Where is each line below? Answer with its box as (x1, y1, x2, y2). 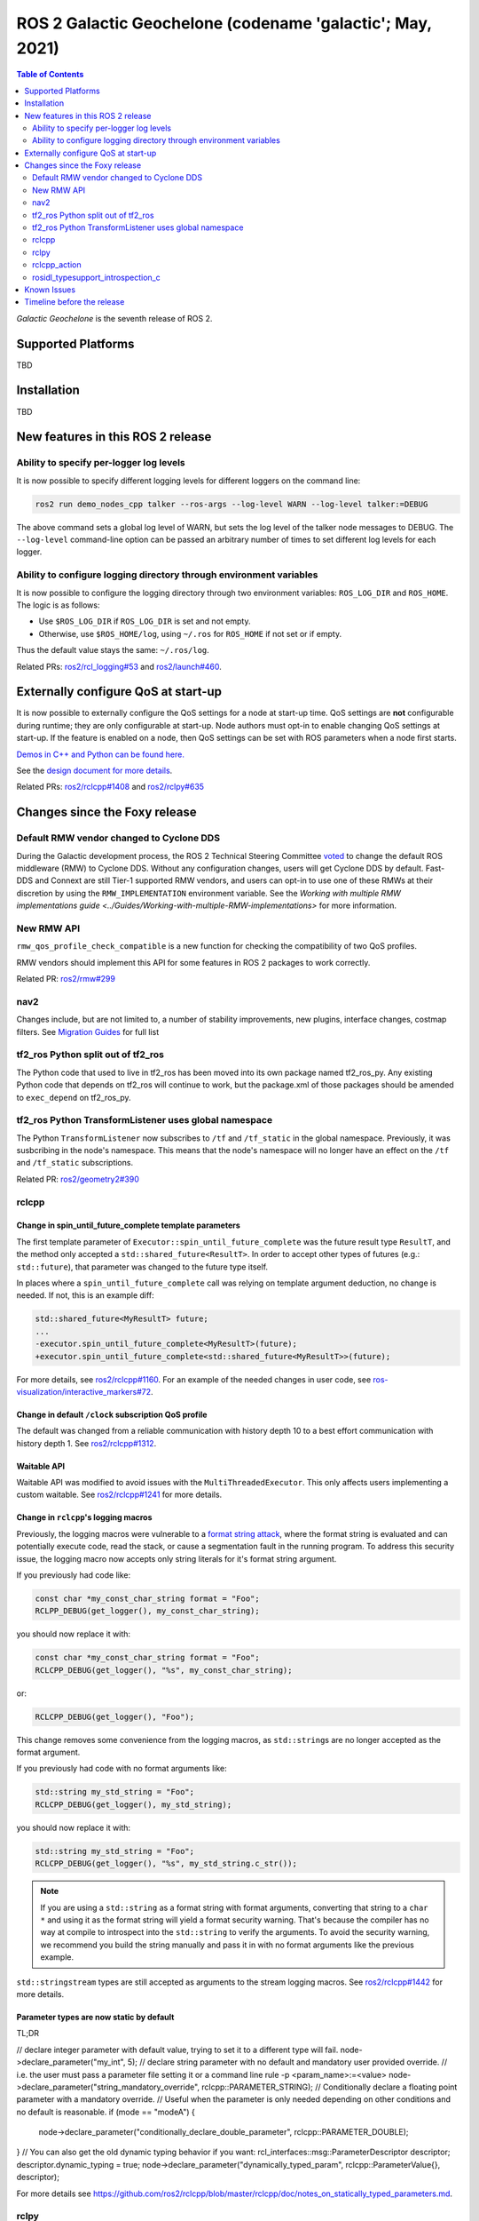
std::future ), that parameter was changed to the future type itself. (16, 1262, 269, 1272)
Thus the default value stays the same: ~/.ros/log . (16, 645, 210, 656)
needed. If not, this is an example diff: (16, 1290, 154, 1301)
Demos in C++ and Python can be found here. (16, 749, 185, 760)
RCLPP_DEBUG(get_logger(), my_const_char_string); (35, 1606, 261, 1616)
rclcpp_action (32, 259, 82, 270)
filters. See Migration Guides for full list (16, 1026, 160, 1037)
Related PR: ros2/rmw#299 (16, 974, 115, 984)
